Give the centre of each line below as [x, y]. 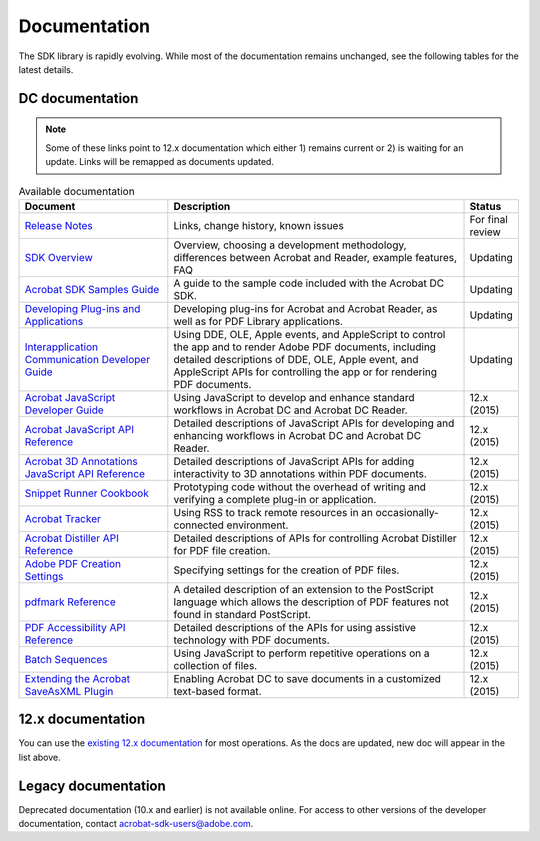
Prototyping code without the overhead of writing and [300, 487]
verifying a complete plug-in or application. [275, 499]
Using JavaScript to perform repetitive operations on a [301, 653]
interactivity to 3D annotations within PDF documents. [300, 473]
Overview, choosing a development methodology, [290, 245]
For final [489, 219]
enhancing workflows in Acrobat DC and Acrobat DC [297, 435]
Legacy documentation [92, 785]
